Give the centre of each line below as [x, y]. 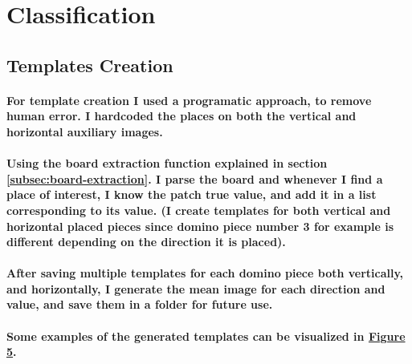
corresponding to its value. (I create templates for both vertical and [199, 210]
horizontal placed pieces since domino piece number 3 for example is [200, 226]
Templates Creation [90, 65]
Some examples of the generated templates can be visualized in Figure [206, 336]
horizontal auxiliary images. [85, 131]
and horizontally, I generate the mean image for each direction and [196, 288]
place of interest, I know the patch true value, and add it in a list [192, 194]
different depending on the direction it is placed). [146, 242]
